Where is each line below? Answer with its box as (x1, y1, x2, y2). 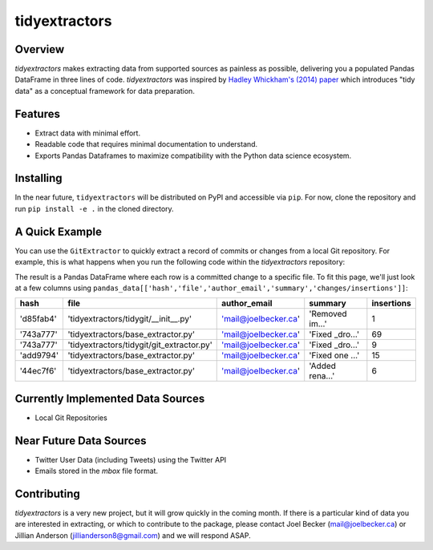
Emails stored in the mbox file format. (34, 466, 159, 476)
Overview (14, 42, 65, 56)
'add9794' (19, 350, 59, 361)
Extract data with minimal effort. (34, 128, 140, 138)
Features (14, 107, 60, 120)
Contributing (14, 487, 80, 500)
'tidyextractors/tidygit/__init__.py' (67, 313, 192, 325)
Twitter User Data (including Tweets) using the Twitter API (34, 455, 227, 464)
